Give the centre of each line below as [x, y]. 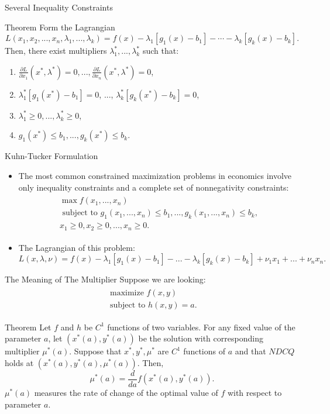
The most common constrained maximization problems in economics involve [155, 175]
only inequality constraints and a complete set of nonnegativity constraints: [154, 187]
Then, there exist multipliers [56, 51]
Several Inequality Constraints [59, 7]
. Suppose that [95, 351]
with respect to [255, 393]
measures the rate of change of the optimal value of [126, 393]
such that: [161, 51]
